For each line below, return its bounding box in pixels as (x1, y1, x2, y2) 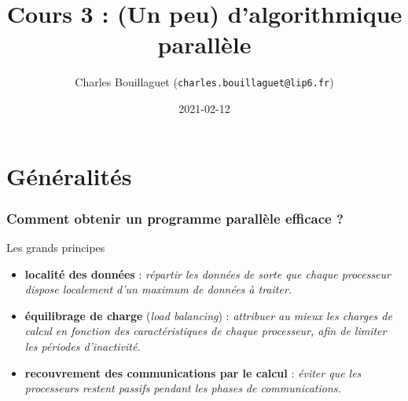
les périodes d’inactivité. (24, 337, 141, 354)
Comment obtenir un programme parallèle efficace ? (6, 208, 344, 228)
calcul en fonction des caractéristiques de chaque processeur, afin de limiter (24, 323, 387, 339)
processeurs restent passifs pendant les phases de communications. (24, 380, 341, 396)
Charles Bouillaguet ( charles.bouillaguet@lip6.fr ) (75, 74, 334, 90)
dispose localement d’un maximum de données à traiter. (24, 281, 292, 297)
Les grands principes (6, 239, 105, 255)
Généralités (6, 159, 132, 191)
